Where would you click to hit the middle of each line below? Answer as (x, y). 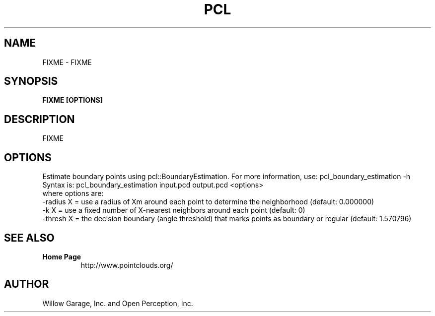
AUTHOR (27, 284)
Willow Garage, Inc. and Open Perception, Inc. (118, 303)
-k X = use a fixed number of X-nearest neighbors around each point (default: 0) (174, 210)
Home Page (62, 256)
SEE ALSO (29, 238)
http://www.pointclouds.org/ (127, 265)
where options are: (73, 193)
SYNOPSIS (31, 81)
